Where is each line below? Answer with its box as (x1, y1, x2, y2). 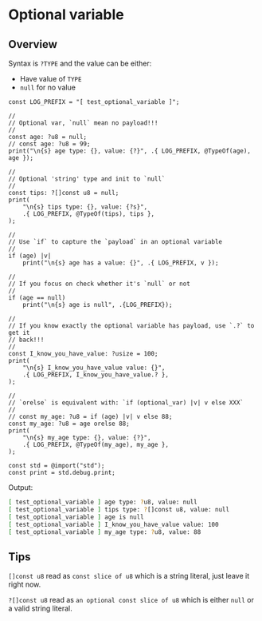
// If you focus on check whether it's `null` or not (8, 280, 191, 288)
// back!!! (8, 336, 45, 344)
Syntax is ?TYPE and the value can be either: (8, 58, 152, 68)
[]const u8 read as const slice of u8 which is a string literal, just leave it (8, 571, 249, 581)
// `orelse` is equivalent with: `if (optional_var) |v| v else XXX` (8, 399, 244, 407)
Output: (8, 483, 33, 492)
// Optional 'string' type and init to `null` (8, 175, 166, 183)
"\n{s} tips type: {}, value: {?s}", (22, 203, 148, 211)
